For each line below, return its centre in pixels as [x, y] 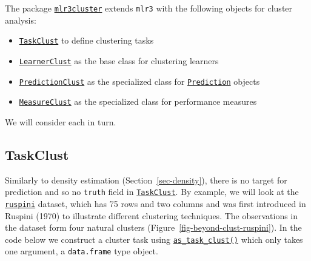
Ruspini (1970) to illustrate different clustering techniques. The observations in [152, 215]
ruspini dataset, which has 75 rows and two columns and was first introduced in [155, 203]
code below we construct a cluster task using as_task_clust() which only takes [154, 239]
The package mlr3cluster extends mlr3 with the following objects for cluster [149, 8]
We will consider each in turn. [61, 121]
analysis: [21, 20]
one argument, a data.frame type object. [82, 251]
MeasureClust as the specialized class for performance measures [138, 101]
